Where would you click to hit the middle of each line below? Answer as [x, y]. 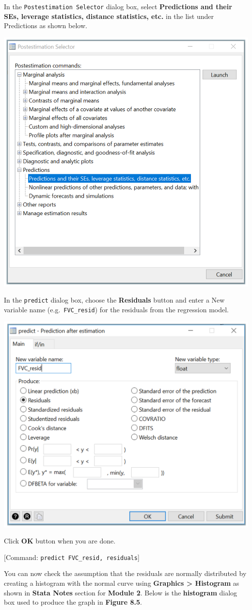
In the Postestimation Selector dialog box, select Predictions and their [118, 6]
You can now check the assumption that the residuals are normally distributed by [125, 573]
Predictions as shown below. [46, 25]
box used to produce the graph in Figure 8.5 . [73, 602]
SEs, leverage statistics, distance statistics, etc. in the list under [109, 16]
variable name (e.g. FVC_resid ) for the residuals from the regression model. [116, 310]
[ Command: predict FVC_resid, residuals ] [72, 557]
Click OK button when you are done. [60, 541]
